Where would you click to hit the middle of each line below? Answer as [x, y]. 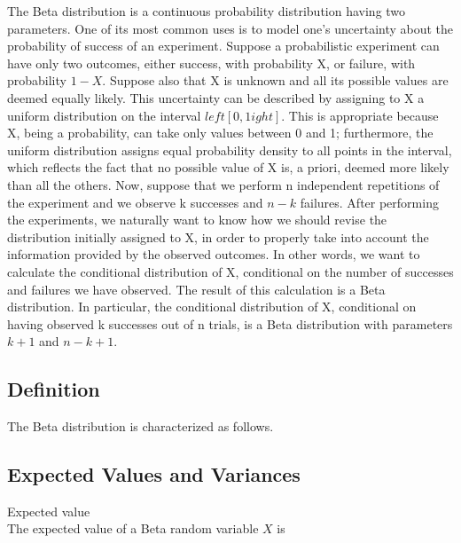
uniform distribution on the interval [104, 115]
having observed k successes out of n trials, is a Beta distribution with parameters [230, 323]
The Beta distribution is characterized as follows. [141, 426]
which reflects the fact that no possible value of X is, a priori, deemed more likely [228, 167]
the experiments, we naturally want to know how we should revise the [197, 220]
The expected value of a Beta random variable [133, 528]
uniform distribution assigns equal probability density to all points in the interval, [230, 150]
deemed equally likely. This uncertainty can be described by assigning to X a [216, 97]
